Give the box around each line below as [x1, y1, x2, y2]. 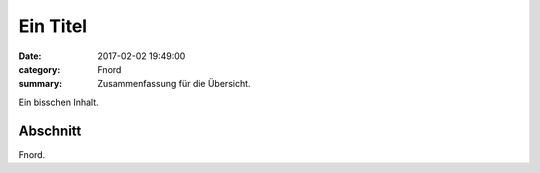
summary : [18, 78, 63, 90]
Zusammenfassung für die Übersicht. [97, 78, 251, 90]
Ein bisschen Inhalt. [18, 96, 99, 108]
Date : [18, 50, 42, 62]
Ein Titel [18, 15, 88, 37]
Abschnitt [18, 122, 82, 139]
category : [18, 63, 61, 75]
